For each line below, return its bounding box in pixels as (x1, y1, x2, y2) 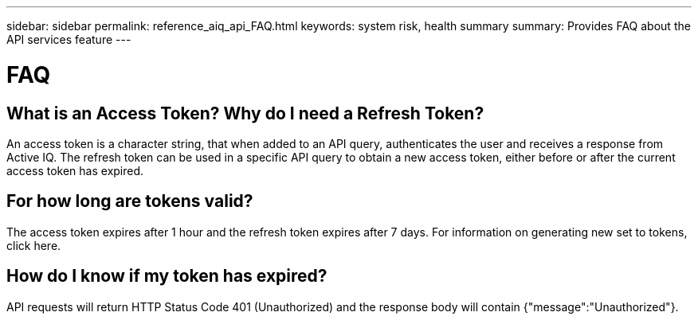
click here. (6, 238, 61, 252)
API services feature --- (6, 33, 131, 46)
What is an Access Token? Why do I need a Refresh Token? (6, 103, 484, 123)
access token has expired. (6, 163, 144, 178)
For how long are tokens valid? (6, 191, 253, 212)
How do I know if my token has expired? (6, 266, 327, 287)
